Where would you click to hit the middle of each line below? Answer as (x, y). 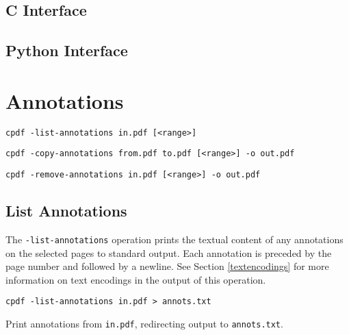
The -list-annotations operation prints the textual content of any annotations (174, 239)
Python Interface (67, 50)
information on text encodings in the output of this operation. (136, 279)
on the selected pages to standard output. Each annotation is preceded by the (169, 252)
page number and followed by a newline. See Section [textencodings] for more (167, 266)
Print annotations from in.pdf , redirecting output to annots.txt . (144, 323)
